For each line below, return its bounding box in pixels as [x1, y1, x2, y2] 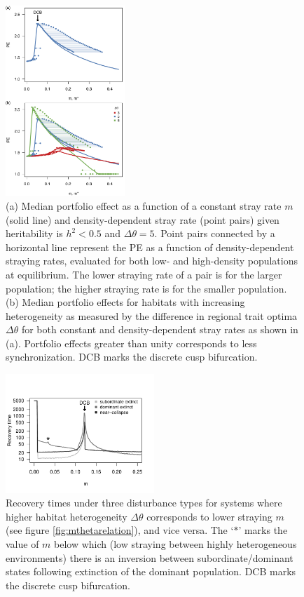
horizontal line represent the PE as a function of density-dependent [6, 239, 294, 254]
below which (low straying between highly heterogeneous [54, 537, 297, 551]
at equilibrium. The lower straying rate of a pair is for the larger [6, 267, 282, 281]
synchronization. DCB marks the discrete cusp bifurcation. [6, 349, 258, 364]
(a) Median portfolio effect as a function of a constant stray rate [6, 198, 282, 213]
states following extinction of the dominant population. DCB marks [6, 564, 296, 579]
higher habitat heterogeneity [6, 509, 127, 523]
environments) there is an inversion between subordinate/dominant [6, 550, 293, 565]
